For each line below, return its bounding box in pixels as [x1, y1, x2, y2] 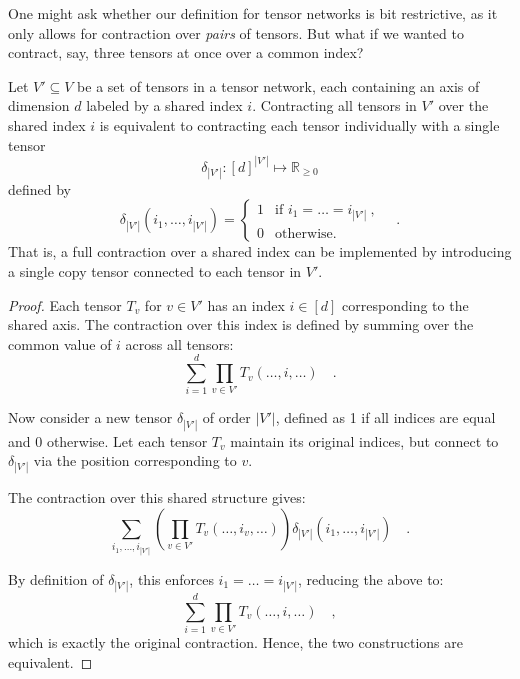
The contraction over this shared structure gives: [8, 487, 306, 508]
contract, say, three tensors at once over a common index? [8, 42, 364, 63]
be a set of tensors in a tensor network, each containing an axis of [77, 75, 480, 96]
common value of [8, 333, 112, 354]
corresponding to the [342, 294, 469, 315]
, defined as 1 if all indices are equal [275, 407, 496, 428]
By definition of [8, 569, 104, 589]
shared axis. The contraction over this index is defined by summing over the [8, 314, 474, 335]
